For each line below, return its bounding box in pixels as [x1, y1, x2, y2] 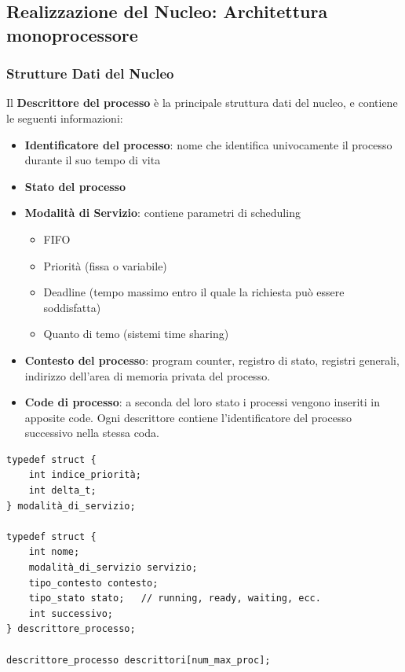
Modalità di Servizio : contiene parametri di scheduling [24, 204, 301, 221]
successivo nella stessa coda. [24, 424, 159, 441]
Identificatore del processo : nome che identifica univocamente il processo [24, 136, 392, 152]
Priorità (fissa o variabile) [43, 257, 167, 274]
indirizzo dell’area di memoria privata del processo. [24, 367, 271, 384]
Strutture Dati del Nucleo [6, 64, 174, 83]
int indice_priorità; [28, 469, 141, 481]
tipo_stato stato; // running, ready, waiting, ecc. [28, 593, 321, 604]
